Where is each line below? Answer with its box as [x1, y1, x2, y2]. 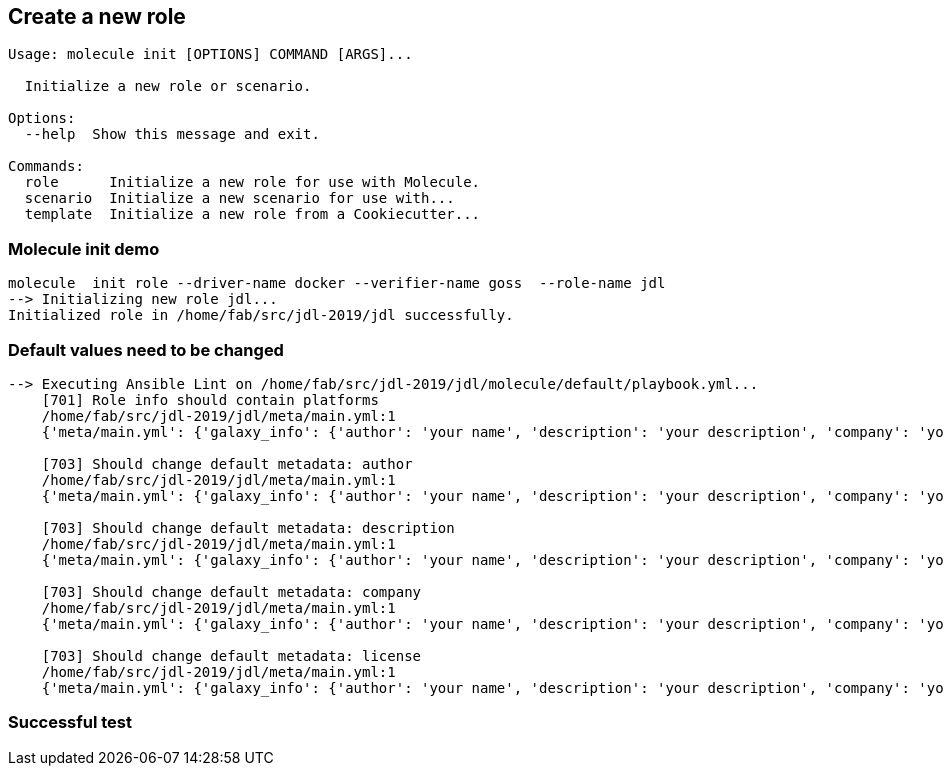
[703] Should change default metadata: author [41, 455, 413, 472]
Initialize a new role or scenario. [24, 78, 312, 95]
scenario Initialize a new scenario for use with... [24, 190, 455, 207]
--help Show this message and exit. [24, 126, 320, 143]
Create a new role [8, 4, 186, 29]
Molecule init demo [8, 238, 160, 259]
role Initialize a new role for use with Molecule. [24, 174, 481, 191]
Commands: [8, 158, 84, 175]
